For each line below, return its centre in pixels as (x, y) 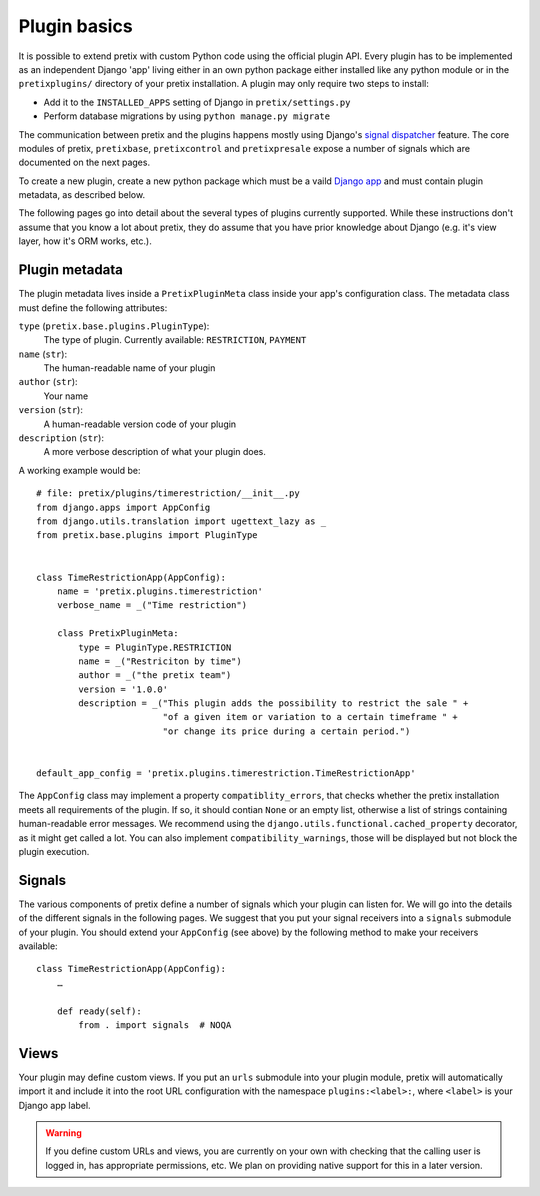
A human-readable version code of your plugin (140, 424)
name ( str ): (43, 354)
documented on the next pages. (84, 162)
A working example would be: (79, 470)
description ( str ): (61, 438)
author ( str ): (48, 382)
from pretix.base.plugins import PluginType (147, 535)
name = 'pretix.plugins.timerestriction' (160, 591)
